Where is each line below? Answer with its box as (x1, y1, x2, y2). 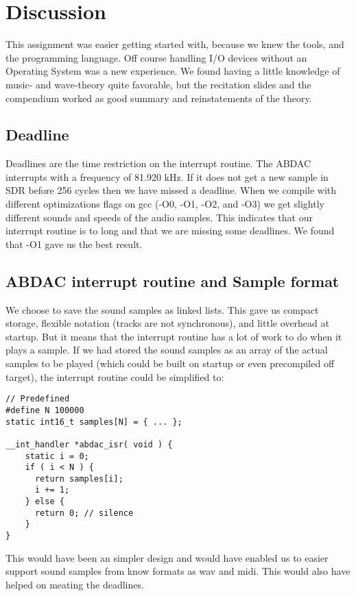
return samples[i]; (34, 473, 123, 484)
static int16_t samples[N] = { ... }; (5, 417, 182, 427)
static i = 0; (25, 451, 89, 461)
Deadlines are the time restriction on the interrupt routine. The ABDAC (5, 156, 311, 171)
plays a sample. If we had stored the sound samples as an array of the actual (5, 343, 328, 357)
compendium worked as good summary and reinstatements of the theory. (5, 90, 312, 105)
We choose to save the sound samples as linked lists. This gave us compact (5, 302, 319, 316)
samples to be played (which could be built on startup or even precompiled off (5, 356, 335, 371)
